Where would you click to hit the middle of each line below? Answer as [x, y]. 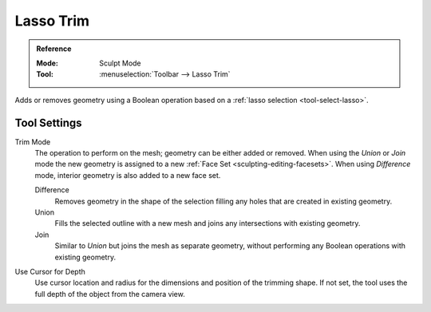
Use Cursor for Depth [50, 271]
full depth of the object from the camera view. [110, 294]
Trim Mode [33, 142]
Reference [54, 49]
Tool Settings [49, 122]
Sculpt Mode [120, 63]
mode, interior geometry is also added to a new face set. [128, 175]
